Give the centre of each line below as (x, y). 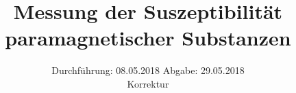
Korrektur (148, 83)
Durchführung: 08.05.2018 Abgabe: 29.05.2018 (148, 70)
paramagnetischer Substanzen (148, 38)
